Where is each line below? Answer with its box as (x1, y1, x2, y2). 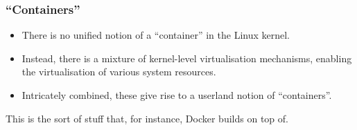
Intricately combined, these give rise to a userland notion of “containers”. (21, 88, 332, 102)
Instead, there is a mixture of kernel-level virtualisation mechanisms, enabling (21, 50, 352, 65)
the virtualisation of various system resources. (21, 64, 216, 79)
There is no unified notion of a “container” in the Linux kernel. (21, 28, 290, 42)
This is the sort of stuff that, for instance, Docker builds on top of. (6, 111, 288, 125)
